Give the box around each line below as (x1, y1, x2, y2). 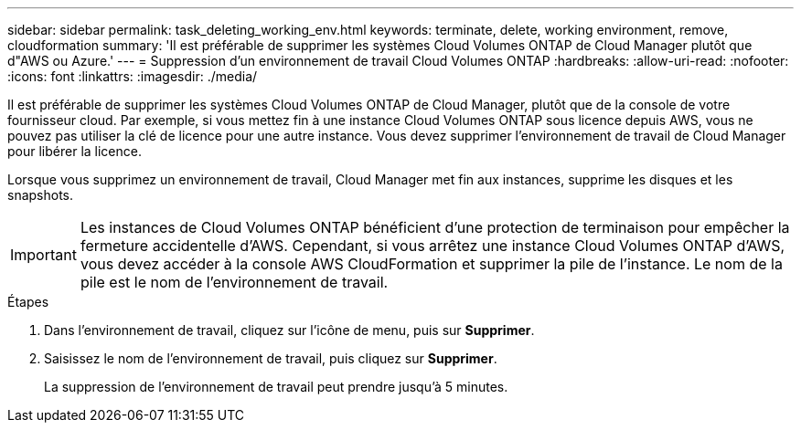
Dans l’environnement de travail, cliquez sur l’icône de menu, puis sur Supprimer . (44, 322, 535, 338)
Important (10, 246, 77, 264)
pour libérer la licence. (7, 143, 142, 159)
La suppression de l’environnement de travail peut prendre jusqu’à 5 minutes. (44, 379, 508, 394)
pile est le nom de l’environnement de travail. (80, 273, 389, 291)
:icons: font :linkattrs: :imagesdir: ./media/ (7, 68, 258, 84)
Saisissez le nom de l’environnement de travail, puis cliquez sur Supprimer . (44, 351, 497, 366)
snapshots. (7, 187, 74, 203)
